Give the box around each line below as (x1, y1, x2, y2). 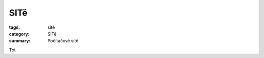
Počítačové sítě (47, 38, 79, 44)
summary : (9, 38, 31, 44)
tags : (9, 24, 20, 30)
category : (9, 31, 30, 37)
